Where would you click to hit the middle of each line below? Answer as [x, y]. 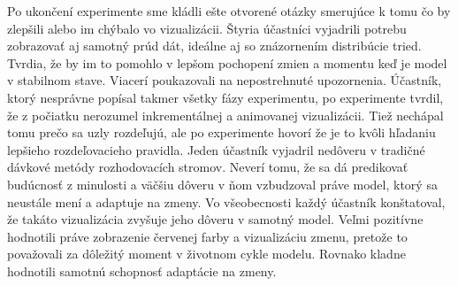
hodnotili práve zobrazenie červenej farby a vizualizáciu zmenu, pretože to [207, 236]
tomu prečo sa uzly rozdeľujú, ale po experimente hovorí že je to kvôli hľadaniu [221, 132]
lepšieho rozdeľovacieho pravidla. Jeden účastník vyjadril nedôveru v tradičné [216, 149]
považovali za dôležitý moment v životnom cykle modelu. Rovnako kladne [206, 254]
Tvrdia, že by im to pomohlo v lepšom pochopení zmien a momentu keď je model [227, 62]
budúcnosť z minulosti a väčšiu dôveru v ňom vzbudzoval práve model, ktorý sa [222, 184]
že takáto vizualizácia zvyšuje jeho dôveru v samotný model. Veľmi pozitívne [215, 219]
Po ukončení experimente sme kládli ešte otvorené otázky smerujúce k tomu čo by [229, 11]
